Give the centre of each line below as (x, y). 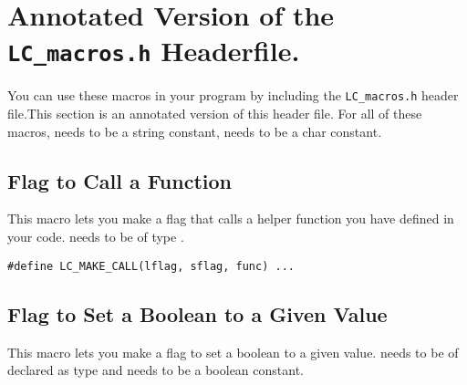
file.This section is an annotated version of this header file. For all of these (215, 114)
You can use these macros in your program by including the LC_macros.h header (233, 95)
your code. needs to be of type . (96, 237)
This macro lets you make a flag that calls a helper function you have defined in (231, 219)
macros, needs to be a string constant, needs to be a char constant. (195, 131)
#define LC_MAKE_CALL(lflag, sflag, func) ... (151, 266)
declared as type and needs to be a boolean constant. (156, 370)
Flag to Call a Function (120, 180)
